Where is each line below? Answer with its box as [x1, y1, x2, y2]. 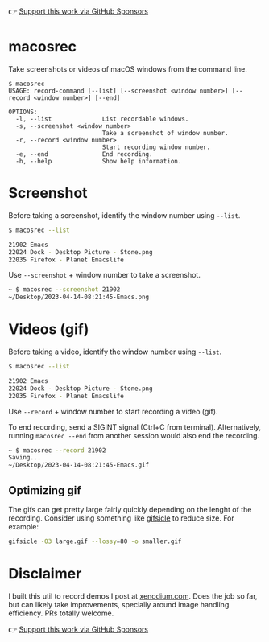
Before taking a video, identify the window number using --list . [8, 347, 222, 356]
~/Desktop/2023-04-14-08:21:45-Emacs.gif [8, 461, 150, 469]
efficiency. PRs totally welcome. [8, 608, 114, 618]
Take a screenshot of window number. [101, 129, 229, 137]
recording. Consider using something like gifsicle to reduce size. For [8, 513, 235, 523]
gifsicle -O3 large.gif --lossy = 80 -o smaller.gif [8, 537, 182, 545]
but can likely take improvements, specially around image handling [8, 599, 230, 609]
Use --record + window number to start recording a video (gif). [8, 406, 218, 416]
